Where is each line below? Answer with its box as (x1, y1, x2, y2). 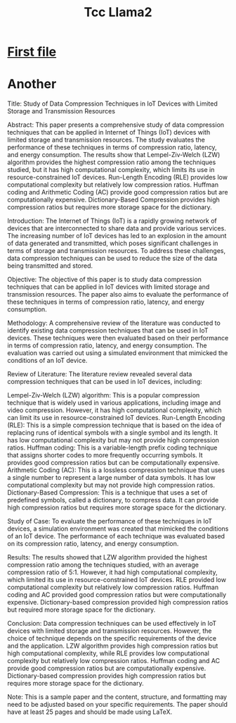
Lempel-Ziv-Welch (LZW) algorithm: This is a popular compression (7, 391, 200, 400)
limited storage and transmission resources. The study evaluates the (7, 135, 206, 144)
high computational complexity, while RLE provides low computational (7, 649, 209, 657)
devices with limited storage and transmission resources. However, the (7, 626, 212, 635)
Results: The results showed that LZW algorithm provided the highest (7, 553, 208, 562)
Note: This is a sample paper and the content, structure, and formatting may (7, 693, 227, 701)
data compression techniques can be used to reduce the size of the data (7, 254, 218, 263)
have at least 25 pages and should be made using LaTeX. (7, 707, 173, 716)
